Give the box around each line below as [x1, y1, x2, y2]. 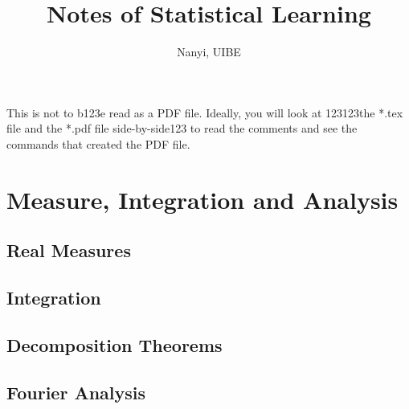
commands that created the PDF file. [6, 135, 190, 152]
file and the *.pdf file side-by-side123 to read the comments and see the [6, 120, 358, 137]
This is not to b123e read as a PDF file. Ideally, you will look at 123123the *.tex [6, 104, 403, 121]
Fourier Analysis [6, 379, 146, 404]
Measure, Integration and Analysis [6, 182, 399, 215]
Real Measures [6, 238, 131, 263]
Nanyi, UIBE [177, 43, 241, 60]
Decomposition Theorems [6, 332, 223, 357]
